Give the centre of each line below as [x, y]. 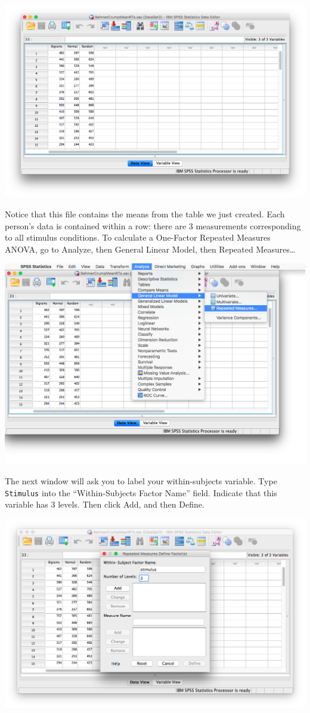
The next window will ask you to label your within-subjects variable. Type [141, 481]
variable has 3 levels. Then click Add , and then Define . [105, 504]
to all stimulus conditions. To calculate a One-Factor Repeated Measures [138, 237]
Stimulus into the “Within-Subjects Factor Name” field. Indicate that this [141, 492]
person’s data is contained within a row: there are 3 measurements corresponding [153, 225]
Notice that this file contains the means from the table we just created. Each [145, 213]
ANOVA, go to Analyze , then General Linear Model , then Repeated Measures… [150, 249]
